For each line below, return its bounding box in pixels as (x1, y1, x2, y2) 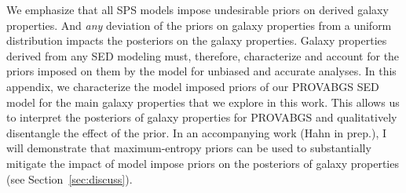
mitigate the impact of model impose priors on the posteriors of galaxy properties (6, 155, 399, 171)
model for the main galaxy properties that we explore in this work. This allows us (6, 93, 400, 110)
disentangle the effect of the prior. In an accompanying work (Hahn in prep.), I (6, 124, 387, 140)
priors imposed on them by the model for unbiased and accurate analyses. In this (6, 63, 397, 79)
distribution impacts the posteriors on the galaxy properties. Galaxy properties (6, 32, 387, 49)
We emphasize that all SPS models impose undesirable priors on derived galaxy (6, 2, 389, 17)
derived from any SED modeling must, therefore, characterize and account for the (6, 47, 400, 64)
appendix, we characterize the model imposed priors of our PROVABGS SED (6, 78, 379, 94)
